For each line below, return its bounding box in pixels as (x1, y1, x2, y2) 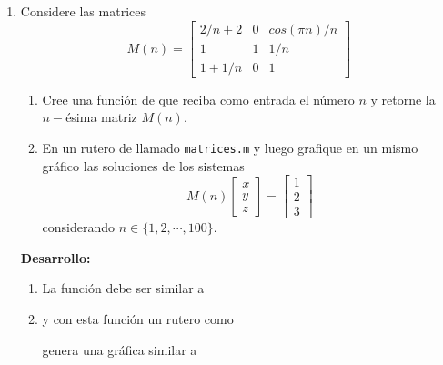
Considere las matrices (20, 2, 146, 20)
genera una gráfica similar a (42, 340, 197, 359)
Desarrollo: (20, 248, 91, 267)
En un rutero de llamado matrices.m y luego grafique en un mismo (42, 137, 418, 157)
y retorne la (370, 89, 436, 108)
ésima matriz (65, 107, 137, 127)
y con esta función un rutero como (42, 309, 234, 328)
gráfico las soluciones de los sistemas (42, 156, 245, 175)
